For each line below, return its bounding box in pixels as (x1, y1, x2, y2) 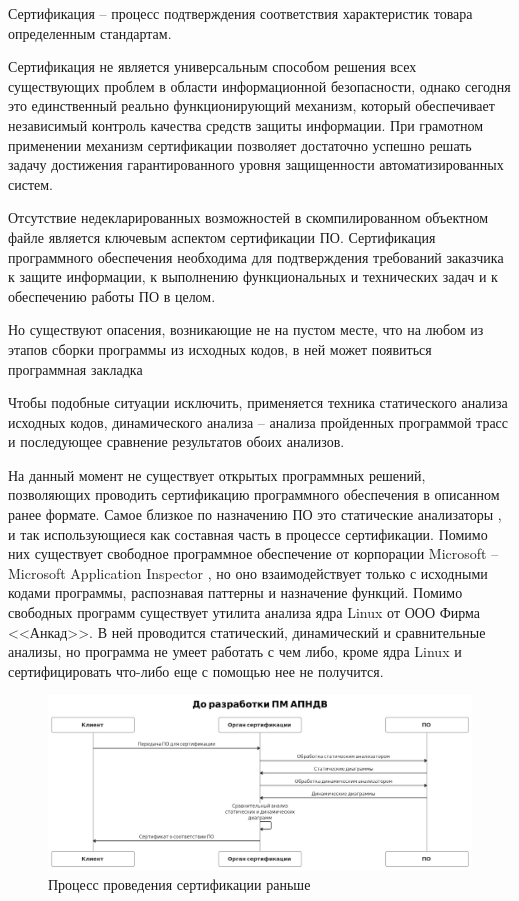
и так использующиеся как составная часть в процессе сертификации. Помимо (8, 523, 488, 544)
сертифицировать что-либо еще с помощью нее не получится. (8, 660, 384, 681)
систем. (8, 173, 54, 194)
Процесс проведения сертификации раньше (48, 874, 311, 895)
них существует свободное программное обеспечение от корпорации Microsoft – (8, 543, 499, 564)
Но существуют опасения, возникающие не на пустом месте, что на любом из (8, 319, 484, 340)
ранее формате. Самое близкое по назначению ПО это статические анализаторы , (8, 504, 502, 525)
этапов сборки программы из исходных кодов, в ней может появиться (8, 338, 432, 359)
